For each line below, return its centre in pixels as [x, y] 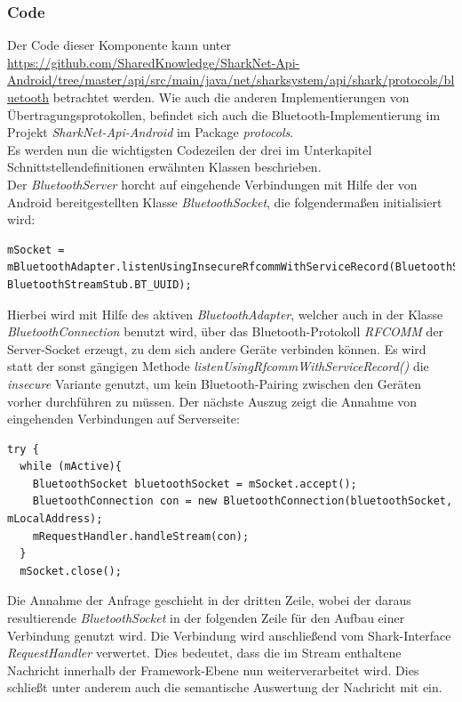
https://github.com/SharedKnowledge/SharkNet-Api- [154, 62]
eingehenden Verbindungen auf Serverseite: [123, 419]
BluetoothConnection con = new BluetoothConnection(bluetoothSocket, [243, 501]
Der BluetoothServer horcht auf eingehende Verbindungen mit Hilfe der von [212, 184]
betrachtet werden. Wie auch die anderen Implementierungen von [231, 97]
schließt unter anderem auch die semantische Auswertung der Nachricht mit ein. [225, 687]
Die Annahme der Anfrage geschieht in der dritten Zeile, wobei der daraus [209, 600]
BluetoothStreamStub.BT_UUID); [100, 284]
